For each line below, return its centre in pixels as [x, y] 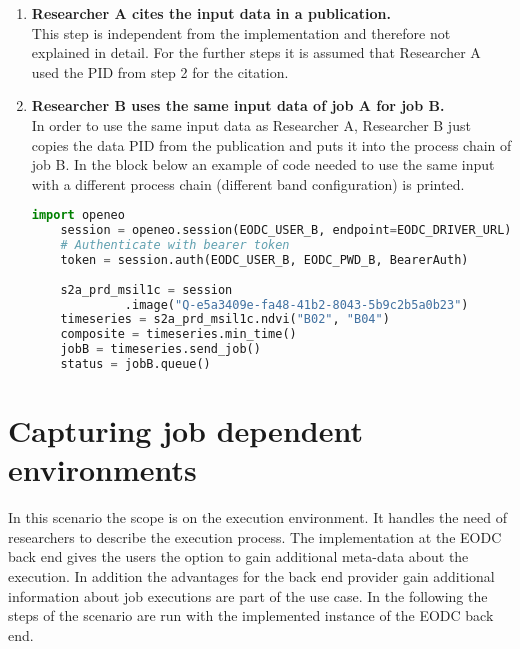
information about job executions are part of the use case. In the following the [248, 595]
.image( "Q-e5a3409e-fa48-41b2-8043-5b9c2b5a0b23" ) [296, 304]
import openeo [78, 215]
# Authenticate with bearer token [175, 245]
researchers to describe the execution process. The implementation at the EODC [255, 536]
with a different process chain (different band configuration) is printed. [248, 183]
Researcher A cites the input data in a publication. [211, 13]
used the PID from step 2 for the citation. [160, 71]
